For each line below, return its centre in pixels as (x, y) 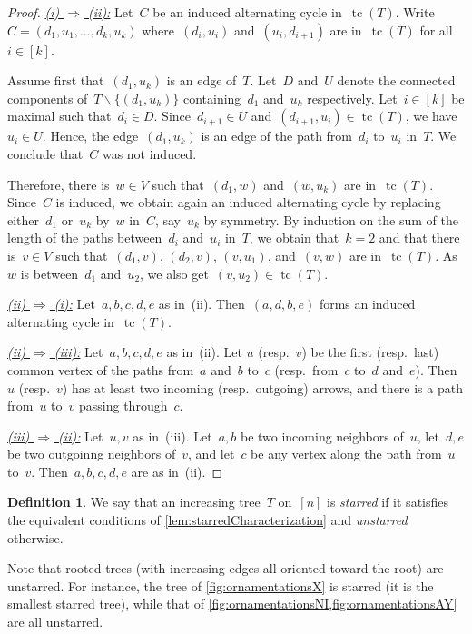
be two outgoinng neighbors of (92, 454)
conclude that (45, 153)
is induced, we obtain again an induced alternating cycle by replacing (248, 202)
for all (436, 30)
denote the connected (396, 80)
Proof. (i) (34, 12)
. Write (415, 12)
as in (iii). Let (172, 436)
